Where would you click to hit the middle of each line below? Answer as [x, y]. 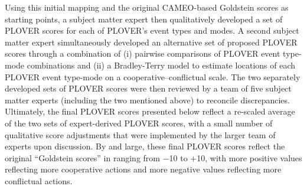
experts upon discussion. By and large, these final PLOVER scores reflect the [145, 146]
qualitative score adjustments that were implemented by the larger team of [140, 134]
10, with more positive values [249, 157]
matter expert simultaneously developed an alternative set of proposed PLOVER [151, 42]
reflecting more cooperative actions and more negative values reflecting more [143, 169]
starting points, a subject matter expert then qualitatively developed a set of [144, 19]
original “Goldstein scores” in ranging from [83, 157]
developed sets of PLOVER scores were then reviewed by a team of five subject [148, 88]
